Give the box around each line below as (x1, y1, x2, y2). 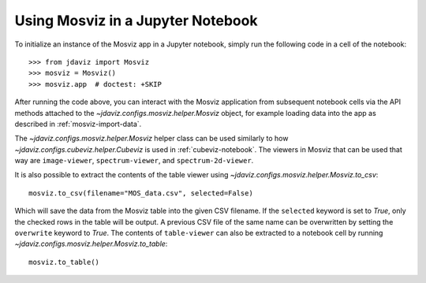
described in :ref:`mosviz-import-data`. (14, 119, 142, 128)
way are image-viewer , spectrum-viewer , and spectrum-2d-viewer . (14, 156, 254, 166)
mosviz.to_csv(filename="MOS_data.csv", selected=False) (28, 188, 254, 197)
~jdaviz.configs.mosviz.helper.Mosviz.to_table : (14, 239, 168, 248)
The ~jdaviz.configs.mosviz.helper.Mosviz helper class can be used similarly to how (14, 134, 289, 143)
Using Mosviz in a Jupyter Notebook (14, 12, 258, 29)
